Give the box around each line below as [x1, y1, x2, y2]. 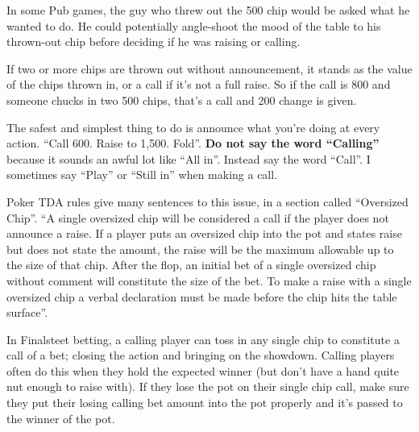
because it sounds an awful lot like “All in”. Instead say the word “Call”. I [6, 150, 371, 167]
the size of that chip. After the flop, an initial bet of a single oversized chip [6, 256, 376, 273]
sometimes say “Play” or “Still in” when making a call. [6, 166, 278, 183]
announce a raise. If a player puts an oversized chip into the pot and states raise [6, 225, 402, 242]
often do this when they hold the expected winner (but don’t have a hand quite [6, 362, 400, 379]
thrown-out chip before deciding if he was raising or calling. [6, 33, 301, 50]
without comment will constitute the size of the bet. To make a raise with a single [6, 272, 412, 289]
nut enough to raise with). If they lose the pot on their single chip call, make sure [6, 378, 409, 395]
